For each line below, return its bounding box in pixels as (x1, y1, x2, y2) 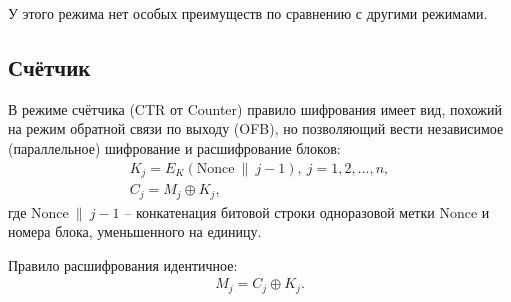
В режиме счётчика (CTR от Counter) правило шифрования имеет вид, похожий (8, 98, 502, 119)
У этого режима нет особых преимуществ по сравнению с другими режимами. (8, 3, 488, 23)
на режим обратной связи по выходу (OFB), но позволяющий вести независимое (8, 118, 504, 139)
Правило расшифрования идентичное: (8, 254, 238, 275)
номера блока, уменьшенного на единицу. (8, 221, 262, 242)
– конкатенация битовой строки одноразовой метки (124, 201, 435, 222)
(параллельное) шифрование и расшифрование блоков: (8, 137, 341, 158)
